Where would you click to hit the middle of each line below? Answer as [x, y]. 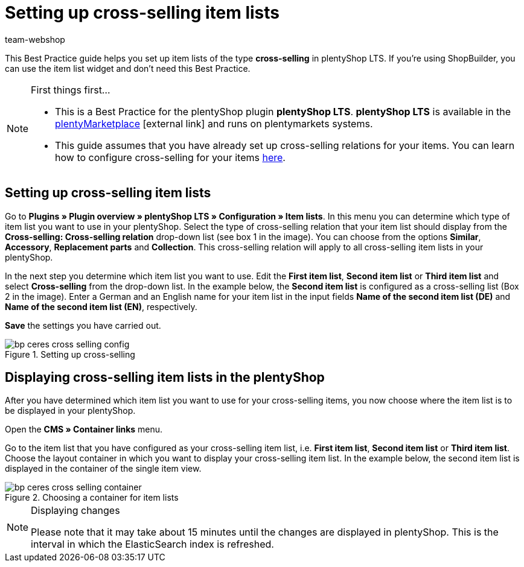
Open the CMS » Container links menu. [84, 429]
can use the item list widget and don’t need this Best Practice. [128, 68]
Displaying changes [75, 511]
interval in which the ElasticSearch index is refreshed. [152, 544]
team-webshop [35, 39]
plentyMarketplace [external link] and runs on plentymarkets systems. [214, 123]
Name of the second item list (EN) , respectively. [101, 306]
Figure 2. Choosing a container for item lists [92, 498]
